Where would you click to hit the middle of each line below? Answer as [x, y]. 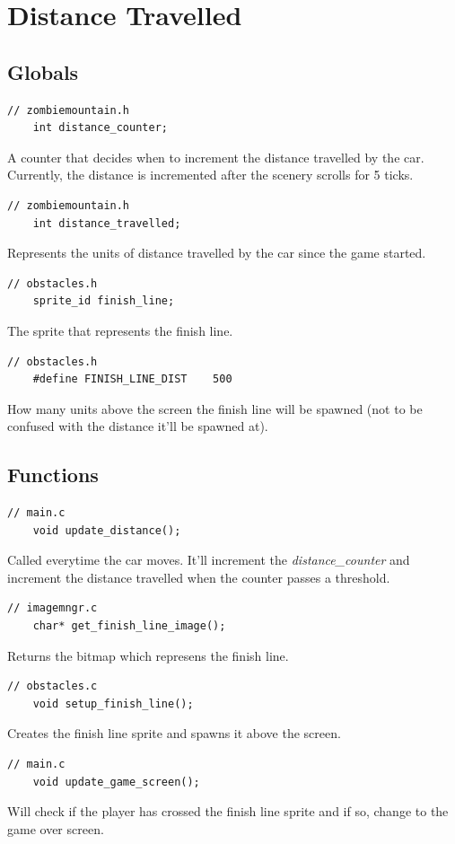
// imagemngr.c [52, 608]
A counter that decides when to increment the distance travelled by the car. [216, 157]
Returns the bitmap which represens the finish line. [148, 655]
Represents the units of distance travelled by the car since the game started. [217, 253]
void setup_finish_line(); [113, 703]
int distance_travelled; [107, 223]
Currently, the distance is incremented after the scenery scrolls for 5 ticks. [210, 175]
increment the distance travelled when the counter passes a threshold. [199, 577]
